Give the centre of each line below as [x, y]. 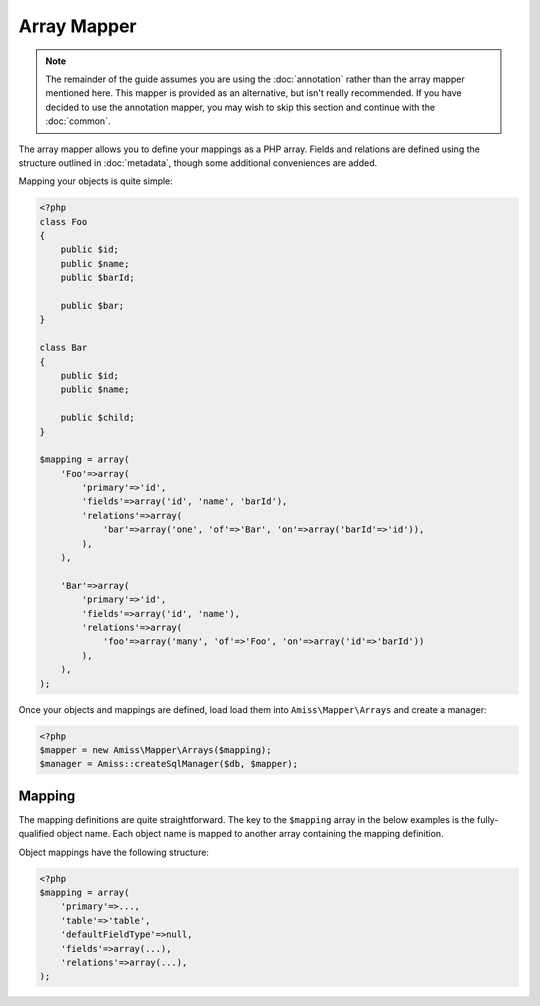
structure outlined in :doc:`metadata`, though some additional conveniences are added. [198, 162]
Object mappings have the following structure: [114, 852]
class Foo [63, 221]
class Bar [63, 348]
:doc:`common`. [78, 121]
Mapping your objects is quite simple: [96, 181]
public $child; [97, 418]
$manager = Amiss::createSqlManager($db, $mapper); [169, 764]
